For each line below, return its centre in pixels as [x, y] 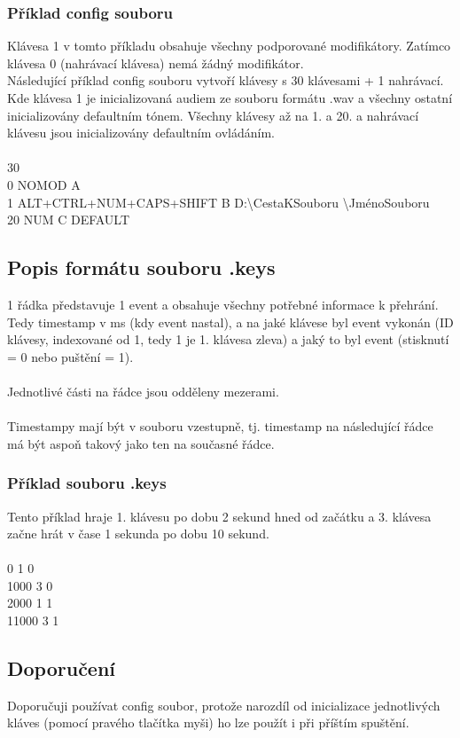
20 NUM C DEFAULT [69, 220]
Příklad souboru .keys [87, 483]
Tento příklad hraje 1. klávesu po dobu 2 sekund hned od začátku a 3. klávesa [219, 516]
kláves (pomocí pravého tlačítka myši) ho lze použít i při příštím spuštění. [208, 722]
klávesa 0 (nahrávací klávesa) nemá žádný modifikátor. [156, 63]
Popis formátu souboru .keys [141, 267]
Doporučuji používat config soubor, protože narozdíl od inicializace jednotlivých [224, 705]
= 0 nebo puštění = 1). [70, 356]
